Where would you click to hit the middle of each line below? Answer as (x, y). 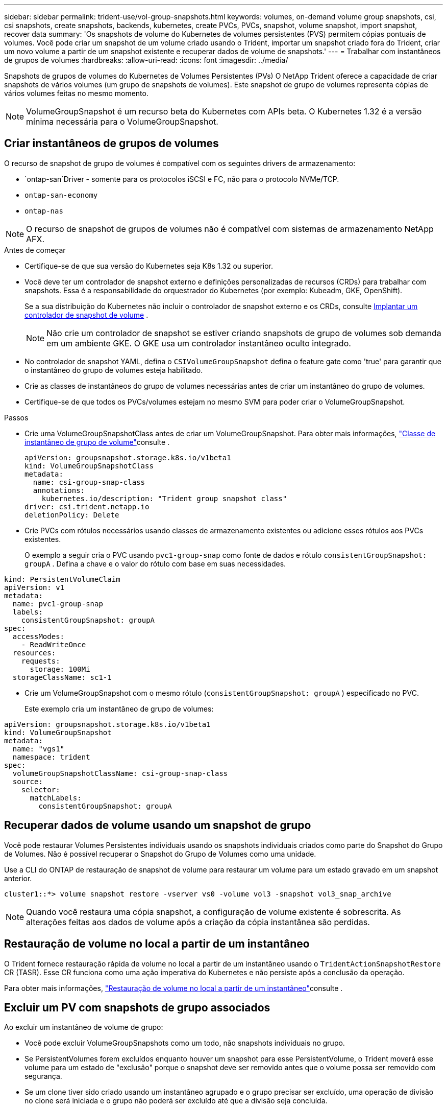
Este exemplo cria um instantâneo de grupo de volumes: (119, 709)
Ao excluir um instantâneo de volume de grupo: (84, 1027)
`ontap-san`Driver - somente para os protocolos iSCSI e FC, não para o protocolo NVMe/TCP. (182, 179)
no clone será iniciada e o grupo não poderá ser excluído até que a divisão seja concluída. (176, 1101)
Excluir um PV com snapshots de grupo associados (137, 1007)
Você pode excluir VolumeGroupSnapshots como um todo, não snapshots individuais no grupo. (185, 1043)
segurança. (43, 1076)
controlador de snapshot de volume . (86, 315)
